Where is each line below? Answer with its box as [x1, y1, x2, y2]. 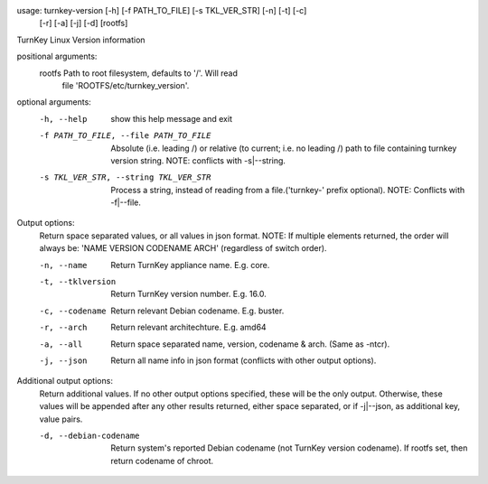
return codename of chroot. [110, 455, 214, 466]
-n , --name [39, 260, 88, 270]
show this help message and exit [110, 113, 232, 124]
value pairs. [39, 414, 83, 424]
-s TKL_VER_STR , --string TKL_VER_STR [39, 172, 211, 182]
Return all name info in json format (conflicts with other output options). [110, 355, 377, 366]
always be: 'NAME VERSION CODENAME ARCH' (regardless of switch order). [39, 243, 327, 254]
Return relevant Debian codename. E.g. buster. [110, 305, 285, 316]
